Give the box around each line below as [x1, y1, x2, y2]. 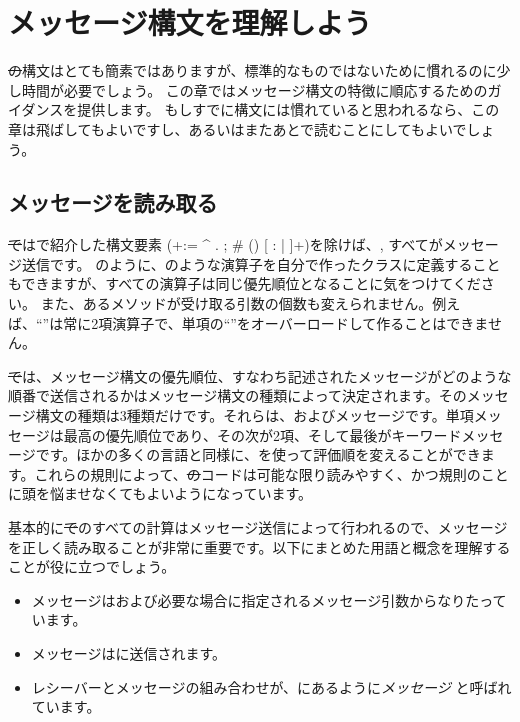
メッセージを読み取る [8, 187, 218, 218]
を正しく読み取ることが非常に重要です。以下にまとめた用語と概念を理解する [8, 536, 511, 557]
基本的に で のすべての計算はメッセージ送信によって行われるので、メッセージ [8, 517, 508, 538]
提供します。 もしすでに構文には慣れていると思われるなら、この [77, 99, 500, 120]
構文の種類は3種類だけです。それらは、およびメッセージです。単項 [35, 405, 474, 426]
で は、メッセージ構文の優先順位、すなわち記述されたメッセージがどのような [8, 365, 512, 386]
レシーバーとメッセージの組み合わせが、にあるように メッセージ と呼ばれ [31, 676, 512, 697]
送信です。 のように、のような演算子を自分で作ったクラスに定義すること [21, 253, 501, 274]
